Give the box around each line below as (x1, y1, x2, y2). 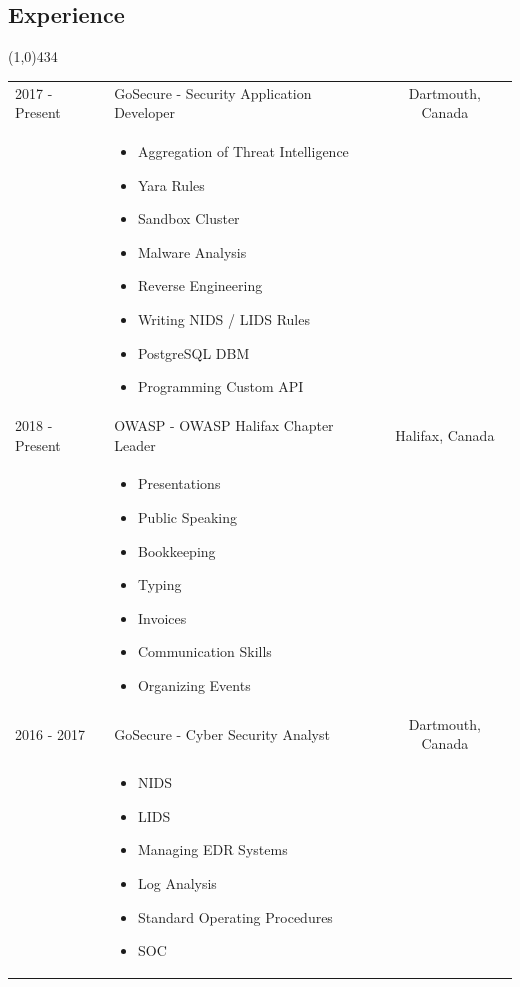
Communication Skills (137, 641, 272, 662)
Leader (114, 434, 156, 455)
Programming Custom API (137, 376, 304, 397)
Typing (137, 574, 182, 595)
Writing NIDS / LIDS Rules (137, 308, 310, 329)
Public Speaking (137, 507, 237, 528)
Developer (114, 102, 176, 123)
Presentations (137, 473, 221, 494)
